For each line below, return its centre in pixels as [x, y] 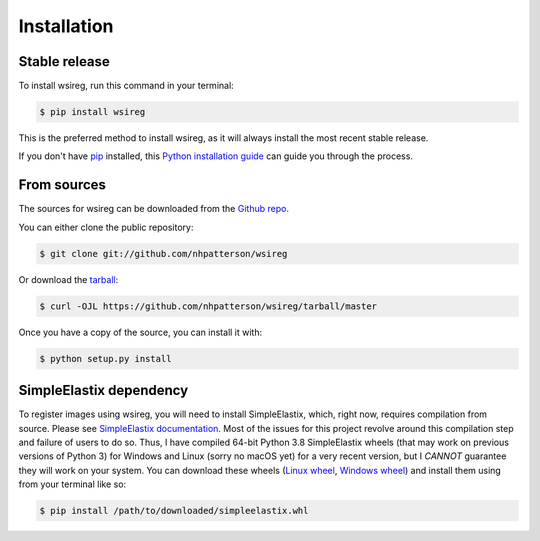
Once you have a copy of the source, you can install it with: [140, 332]
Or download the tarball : [68, 279]
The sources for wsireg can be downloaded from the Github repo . [154, 209]
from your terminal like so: [72, 484]
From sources [62, 185]
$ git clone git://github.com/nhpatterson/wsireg [163, 253]
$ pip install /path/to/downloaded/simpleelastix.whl [174, 511]
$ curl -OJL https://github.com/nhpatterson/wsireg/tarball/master [208, 306]
